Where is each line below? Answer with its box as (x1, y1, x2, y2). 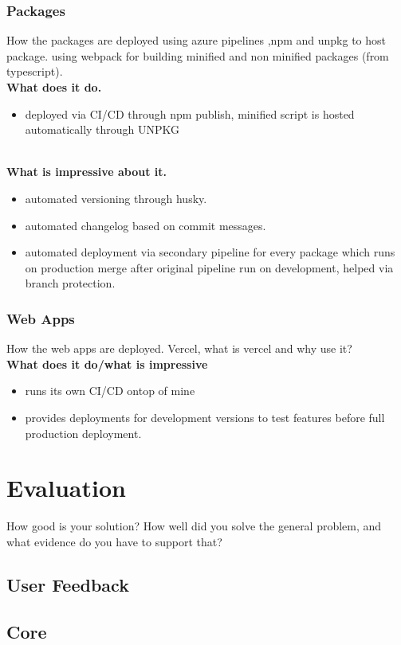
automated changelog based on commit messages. (25, 217, 266, 233)
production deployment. (25, 424, 142, 441)
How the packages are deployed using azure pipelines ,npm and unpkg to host (6, 32, 386, 49)
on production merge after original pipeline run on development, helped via (25, 259, 394, 276)
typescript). (6, 63, 63, 80)
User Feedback (6, 572, 129, 596)
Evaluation (6, 471, 126, 504)
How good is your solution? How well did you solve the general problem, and (6, 518, 382, 534)
